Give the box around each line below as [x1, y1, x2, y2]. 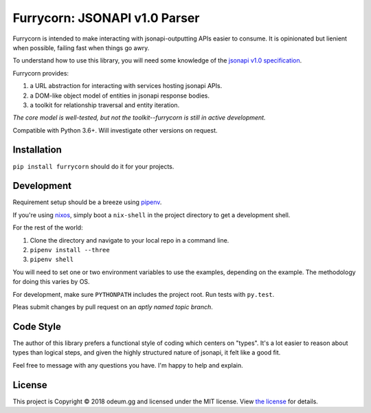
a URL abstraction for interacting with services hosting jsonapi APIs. [30, 82, 223, 90]
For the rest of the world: [12, 223, 83, 232]
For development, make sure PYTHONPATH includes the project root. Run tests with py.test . [12, 290, 275, 298]
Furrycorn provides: [12, 69, 69, 77]
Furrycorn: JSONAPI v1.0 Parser [12, 10, 200, 25]
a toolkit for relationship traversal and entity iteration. [30, 100, 180, 109]
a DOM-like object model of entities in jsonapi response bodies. [30, 91, 210, 100]
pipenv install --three [30, 246, 110, 254]
